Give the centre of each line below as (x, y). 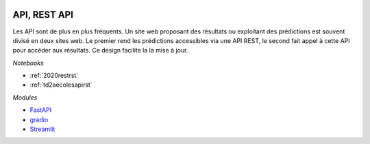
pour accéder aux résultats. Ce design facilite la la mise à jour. (100, 51)
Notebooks (28, 63)
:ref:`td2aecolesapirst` (61, 85)
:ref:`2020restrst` (54, 76)
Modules (25, 97)
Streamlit (42, 129)
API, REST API (43, 15)
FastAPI (41, 110)
